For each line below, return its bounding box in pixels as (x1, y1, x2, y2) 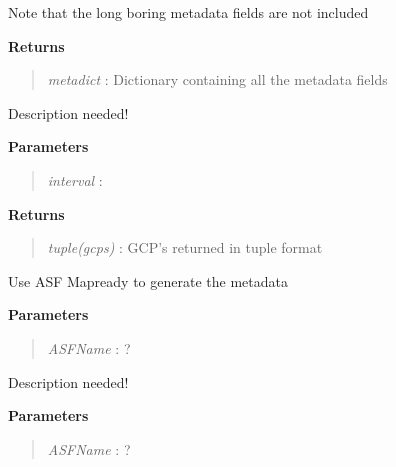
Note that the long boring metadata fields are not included (8, 2, 369, 22)
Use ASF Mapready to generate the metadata (8, 270, 288, 291)
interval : (47, 169, 103, 190)
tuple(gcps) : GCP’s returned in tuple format (47, 237, 323, 258)
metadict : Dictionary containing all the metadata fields (47, 69, 388, 90)
